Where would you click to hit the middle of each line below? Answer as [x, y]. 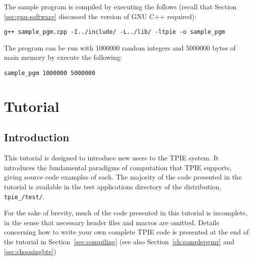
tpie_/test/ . [24, 196]
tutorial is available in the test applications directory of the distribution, [113, 187]
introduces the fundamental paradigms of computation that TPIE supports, [118, 167]
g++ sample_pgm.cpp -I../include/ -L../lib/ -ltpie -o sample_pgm [115, 32]
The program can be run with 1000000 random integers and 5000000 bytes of [120, 47]
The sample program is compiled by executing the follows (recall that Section [120, 6]
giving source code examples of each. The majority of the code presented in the [123, 177]
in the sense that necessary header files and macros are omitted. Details [112, 222]
